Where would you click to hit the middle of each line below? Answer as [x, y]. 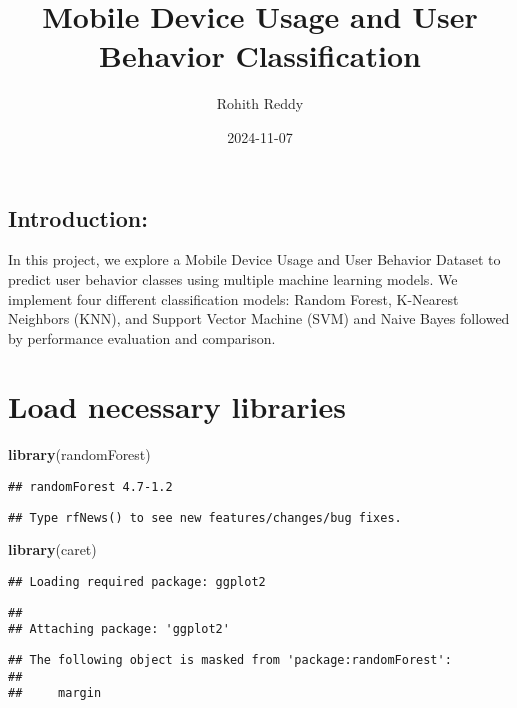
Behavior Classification [260, 55]
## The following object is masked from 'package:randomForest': [230, 659]
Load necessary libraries [177, 406]
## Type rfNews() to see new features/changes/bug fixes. [205, 517]
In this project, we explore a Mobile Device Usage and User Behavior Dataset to [254, 259]
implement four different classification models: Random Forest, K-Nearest [233, 298]
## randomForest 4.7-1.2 [90, 487]
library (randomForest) [79, 454]
